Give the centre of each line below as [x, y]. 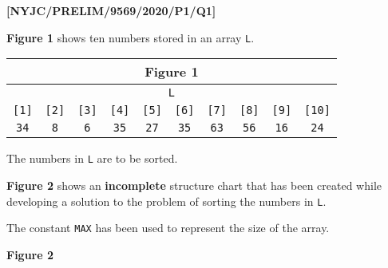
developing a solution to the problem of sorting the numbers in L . [166, 201]
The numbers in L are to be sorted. [92, 158]
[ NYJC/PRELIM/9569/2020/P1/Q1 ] [111, 10]
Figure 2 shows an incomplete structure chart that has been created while [194, 185]
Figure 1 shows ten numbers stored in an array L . [131, 37]
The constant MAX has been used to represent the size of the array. [168, 228]
